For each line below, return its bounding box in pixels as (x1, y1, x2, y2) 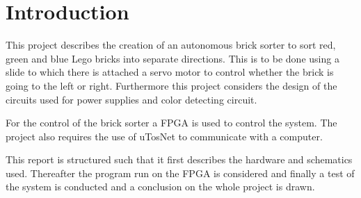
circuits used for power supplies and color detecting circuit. (6, 92, 257, 106)
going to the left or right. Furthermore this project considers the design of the (6, 78, 337, 92)
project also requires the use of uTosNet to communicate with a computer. (6, 129, 323, 143)
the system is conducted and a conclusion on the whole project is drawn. (6, 179, 315, 194)
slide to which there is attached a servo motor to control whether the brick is (6, 65, 334, 79)
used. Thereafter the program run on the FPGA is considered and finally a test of (6, 165, 355, 180)
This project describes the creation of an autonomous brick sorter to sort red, (6, 38, 336, 52)
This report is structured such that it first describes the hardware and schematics (6, 152, 353, 167)
